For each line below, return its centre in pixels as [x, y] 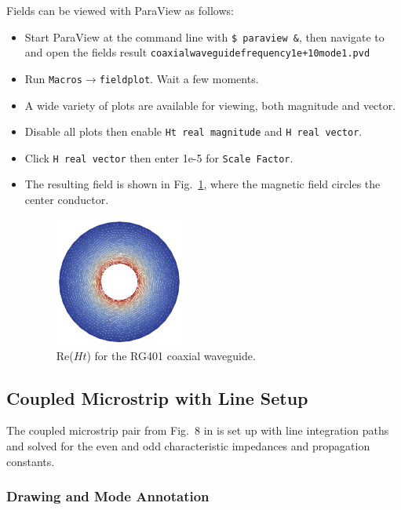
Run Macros [53, 78]
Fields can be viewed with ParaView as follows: [120, 10]
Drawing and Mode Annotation [108, 496]
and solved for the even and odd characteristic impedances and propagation [188, 445]
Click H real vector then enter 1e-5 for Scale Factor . [159, 157]
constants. [31, 461]
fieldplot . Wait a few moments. [179, 78]
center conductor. [67, 200]
